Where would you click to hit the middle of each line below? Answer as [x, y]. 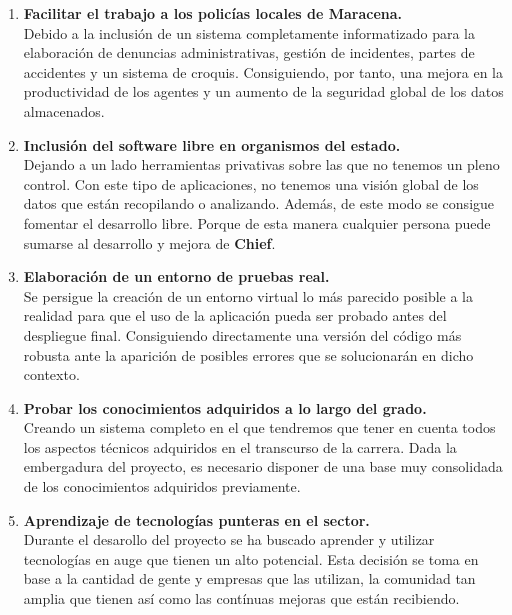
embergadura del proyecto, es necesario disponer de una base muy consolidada [263, 466]
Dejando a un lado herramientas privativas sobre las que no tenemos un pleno [261, 164]
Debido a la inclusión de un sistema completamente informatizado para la [249, 32]
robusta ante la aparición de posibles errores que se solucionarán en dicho [248, 354]
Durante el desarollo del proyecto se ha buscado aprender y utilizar [229, 539]
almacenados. [64, 110]
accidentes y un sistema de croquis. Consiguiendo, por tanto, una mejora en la [263, 71]
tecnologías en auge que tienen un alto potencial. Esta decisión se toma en [251, 558]
